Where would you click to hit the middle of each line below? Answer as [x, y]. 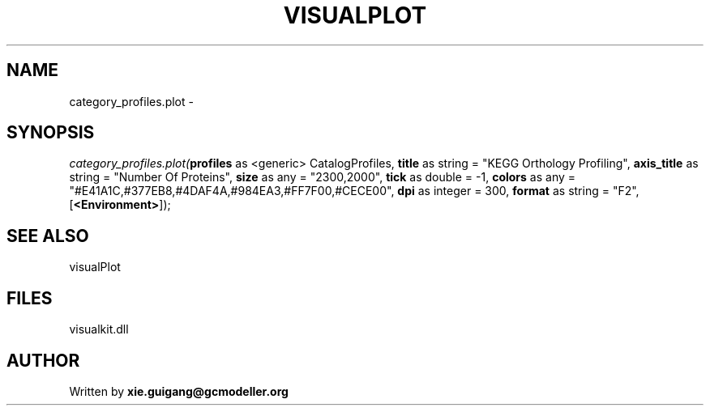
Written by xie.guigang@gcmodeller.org [179, 391]
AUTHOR [43, 360]
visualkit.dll [99, 329]
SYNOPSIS [51, 133]
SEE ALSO [48, 236]
